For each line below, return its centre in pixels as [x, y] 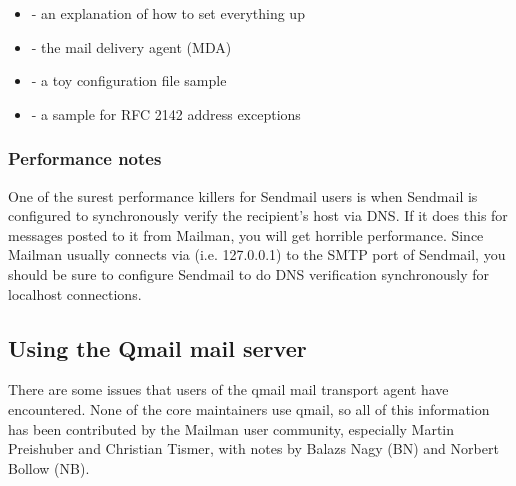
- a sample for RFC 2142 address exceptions [166, 113]
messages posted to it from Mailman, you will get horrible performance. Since [246, 234]
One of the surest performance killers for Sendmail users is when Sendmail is [243, 195]
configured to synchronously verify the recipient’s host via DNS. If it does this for [258, 215]
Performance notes [85, 158]
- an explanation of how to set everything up [168, 13]
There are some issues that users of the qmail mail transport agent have [228, 389]
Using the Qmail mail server [157, 347]
